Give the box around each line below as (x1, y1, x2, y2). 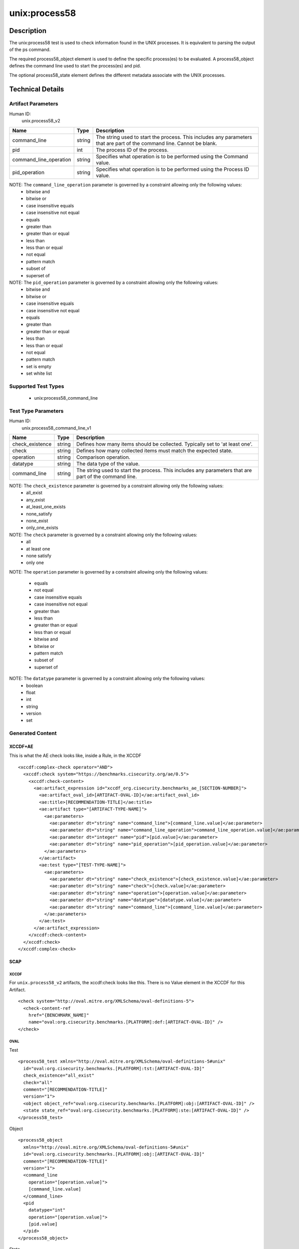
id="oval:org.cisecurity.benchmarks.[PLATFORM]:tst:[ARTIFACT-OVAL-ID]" (23, 1066, 205, 1071)
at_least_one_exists (26, 504, 66, 510)
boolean (26, 682, 43, 688)
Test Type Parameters (9, 407, 64, 414)
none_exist (26, 518, 48, 524)
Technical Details (9, 85, 64, 93)
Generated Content (9, 730, 57, 737)
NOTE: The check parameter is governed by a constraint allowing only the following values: (9, 532, 198, 538)
